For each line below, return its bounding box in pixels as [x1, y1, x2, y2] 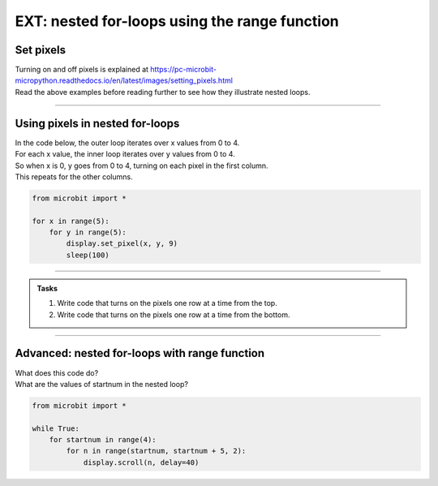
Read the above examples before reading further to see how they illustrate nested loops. [15, 87, 311, 97]
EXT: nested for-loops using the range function [15, 12, 340, 30]
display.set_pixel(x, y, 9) [66, 239, 178, 248]
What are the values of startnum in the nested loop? [15, 379, 188, 389]
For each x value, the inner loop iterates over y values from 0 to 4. [15, 149, 235, 159]
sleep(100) [66, 250, 109, 260]
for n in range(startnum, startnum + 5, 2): [66, 446, 247, 456]
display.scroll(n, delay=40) [83, 458, 200, 467]
